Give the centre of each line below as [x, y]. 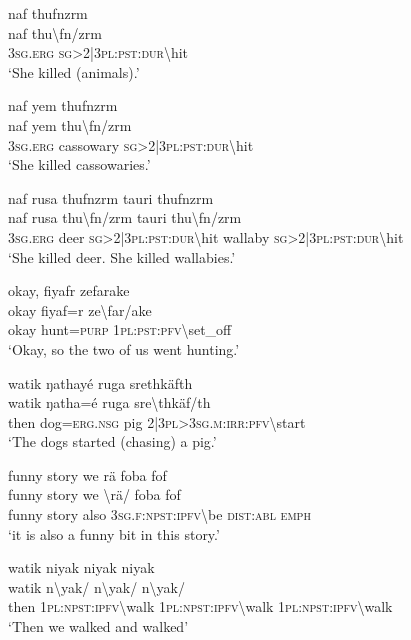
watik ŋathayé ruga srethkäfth [100, 382]
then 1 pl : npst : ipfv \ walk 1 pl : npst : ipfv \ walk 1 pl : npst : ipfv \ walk [200, 606]
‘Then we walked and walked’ [98, 626]
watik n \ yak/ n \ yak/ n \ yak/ [96, 586]
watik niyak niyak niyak [81, 567]
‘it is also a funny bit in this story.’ [114, 533]
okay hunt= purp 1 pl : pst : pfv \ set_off [120, 329]
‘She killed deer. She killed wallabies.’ [122, 256]
